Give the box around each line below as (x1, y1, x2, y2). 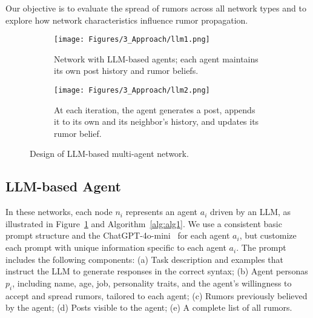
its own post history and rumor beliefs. (54, 64, 199, 77)
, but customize (239, 229, 297, 242)
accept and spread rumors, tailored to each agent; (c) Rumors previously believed (5, 289, 308, 302)
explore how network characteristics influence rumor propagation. (5, 13, 248, 26)
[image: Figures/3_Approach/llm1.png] (54, 35, 210, 44)
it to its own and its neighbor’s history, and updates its (54, 115, 259, 128)
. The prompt (236, 241, 286, 254)
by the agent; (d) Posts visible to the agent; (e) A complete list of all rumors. (5, 301, 292, 314)
